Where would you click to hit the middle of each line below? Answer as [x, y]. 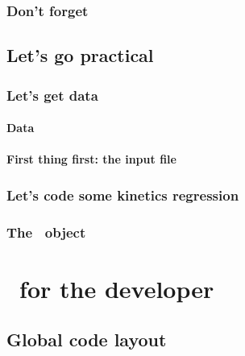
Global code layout [87, 339]
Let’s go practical [80, 55]
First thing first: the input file [91, 159]
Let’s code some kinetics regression [123, 195]
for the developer [117, 288]
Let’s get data [52, 95]
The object [46, 232]
